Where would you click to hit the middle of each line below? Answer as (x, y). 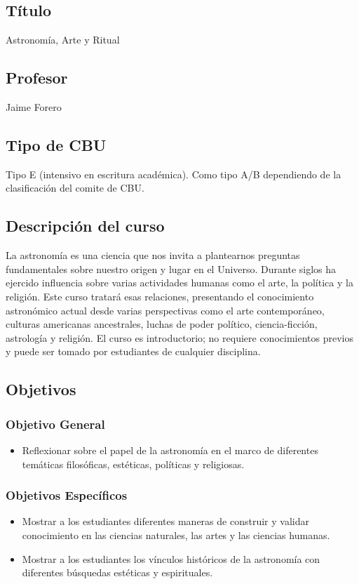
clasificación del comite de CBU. (75, 188)
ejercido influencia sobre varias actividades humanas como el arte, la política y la (179, 283)
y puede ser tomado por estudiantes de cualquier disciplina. (133, 351)
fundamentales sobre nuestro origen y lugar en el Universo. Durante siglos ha (171, 268)
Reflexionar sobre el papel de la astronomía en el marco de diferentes (170, 450)
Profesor (37, 78)
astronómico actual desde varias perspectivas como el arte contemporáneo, (165, 310)
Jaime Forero (34, 107)
